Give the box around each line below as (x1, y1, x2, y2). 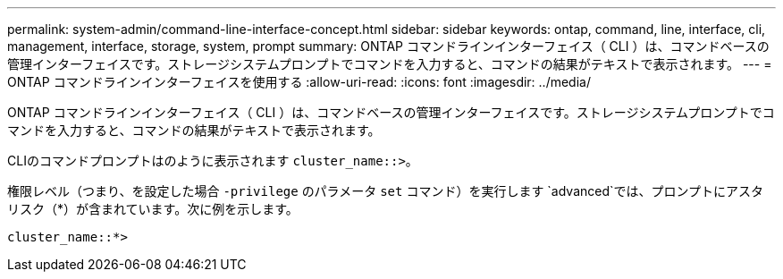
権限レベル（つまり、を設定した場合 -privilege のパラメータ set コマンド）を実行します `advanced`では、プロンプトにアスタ (7, 183, 764, 199)
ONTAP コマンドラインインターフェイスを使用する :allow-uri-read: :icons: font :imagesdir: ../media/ (7, 74, 591, 89)
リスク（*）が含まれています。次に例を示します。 (7, 201, 299, 216)
